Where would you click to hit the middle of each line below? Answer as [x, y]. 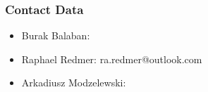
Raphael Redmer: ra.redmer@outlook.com [112, 59]
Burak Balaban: [56, 35]
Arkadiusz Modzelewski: [74, 83]
